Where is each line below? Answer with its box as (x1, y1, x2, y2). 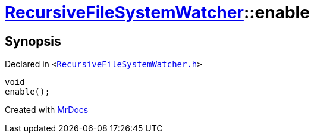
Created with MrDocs (5, 105, 89, 115)
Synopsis (5, 33, 61, 49)
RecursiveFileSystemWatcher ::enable (5, 2, 310, 23)
